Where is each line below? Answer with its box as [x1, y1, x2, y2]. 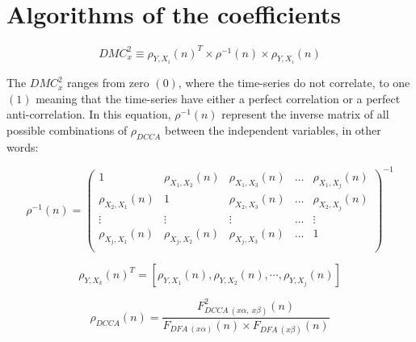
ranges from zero [67, 74, 149, 91]
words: [6, 138, 39, 155]
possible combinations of [6, 121, 128, 138]
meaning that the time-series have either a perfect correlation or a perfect [36, 90, 401, 106]
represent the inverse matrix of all [221, 106, 389, 123]
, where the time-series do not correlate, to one [178, 74, 410, 91]
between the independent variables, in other [165, 121, 381, 138]
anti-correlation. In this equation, [6, 106, 171, 123]
